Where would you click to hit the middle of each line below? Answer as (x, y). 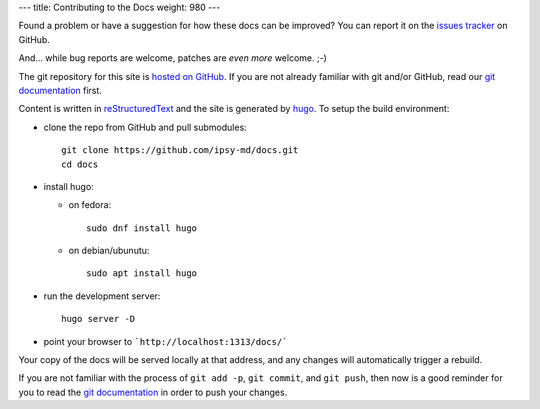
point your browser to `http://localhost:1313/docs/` (165, 341)
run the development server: (102, 296)
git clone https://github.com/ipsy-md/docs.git (180, 150)
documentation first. (60, 90)
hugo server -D (98, 319)
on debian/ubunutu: (109, 251)
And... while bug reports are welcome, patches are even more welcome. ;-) (172, 58)
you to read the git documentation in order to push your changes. (153, 392)
